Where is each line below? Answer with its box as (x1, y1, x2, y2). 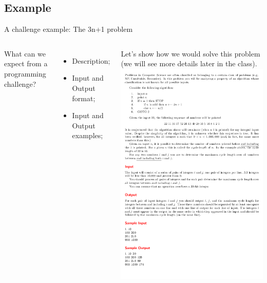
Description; (72, 55, 110, 66)
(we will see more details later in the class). (121, 58, 257, 69)
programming (4, 68, 46, 79)
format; (72, 92, 96, 103)
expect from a (4, 58, 48, 69)
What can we (4, 48, 46, 59)
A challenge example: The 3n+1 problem (4, 24, 133, 34)
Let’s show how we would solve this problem (121, 48, 260, 59)
